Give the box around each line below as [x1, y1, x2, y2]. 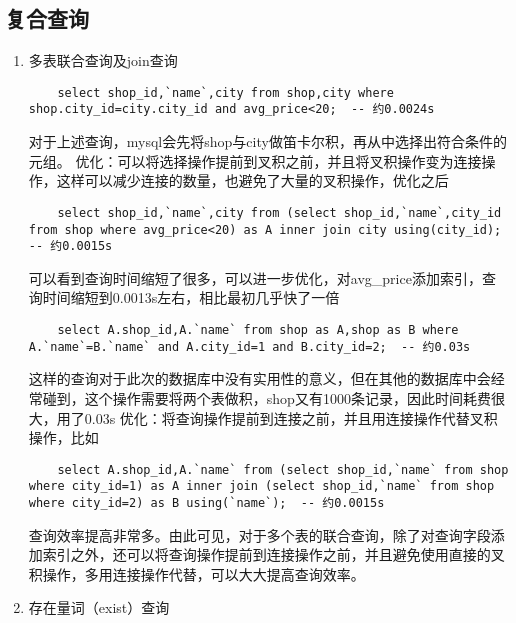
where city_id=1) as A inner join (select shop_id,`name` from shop [28, 479, 495, 494]
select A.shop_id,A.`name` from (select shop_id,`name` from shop [57, 462, 509, 477]
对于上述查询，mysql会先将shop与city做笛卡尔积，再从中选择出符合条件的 [28, 131, 507, 152]
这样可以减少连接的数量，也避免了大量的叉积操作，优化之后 [56, 170, 449, 191]
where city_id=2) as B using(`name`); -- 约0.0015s [28, 496, 385, 511]
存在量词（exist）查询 [28, 597, 170, 618]
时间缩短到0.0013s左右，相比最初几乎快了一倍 [42, 287, 340, 308]
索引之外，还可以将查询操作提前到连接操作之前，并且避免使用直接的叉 [42, 544, 505, 565]
